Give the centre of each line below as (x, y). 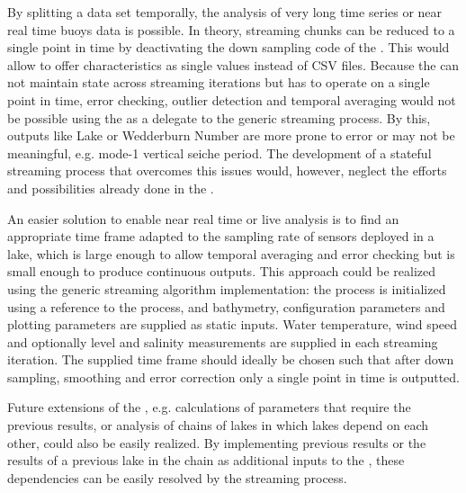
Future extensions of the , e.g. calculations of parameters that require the (209, 407)
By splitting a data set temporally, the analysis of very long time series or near (225, 12)
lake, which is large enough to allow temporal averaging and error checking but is (231, 253)
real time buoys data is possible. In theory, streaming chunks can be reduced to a (231, 29)
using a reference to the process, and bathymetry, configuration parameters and (226, 306)
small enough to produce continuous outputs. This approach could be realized (222, 271)
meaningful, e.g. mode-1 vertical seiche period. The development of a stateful (220, 152)
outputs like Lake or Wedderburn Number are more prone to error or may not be (231, 135)
